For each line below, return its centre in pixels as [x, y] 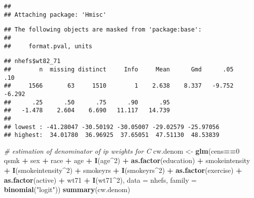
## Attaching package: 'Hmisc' [55, 15]
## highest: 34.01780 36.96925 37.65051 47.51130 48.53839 [112, 135]
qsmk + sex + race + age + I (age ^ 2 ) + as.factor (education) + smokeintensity [127, 160]
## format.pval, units [48, 46]
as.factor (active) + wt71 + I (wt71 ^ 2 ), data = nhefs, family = [100, 180]
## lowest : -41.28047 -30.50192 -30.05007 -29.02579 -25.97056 [112, 127]
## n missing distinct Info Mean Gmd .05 [119, 69]
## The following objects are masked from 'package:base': [103, 30]
